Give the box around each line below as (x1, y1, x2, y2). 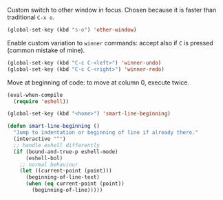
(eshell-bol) (25, 155, 63, 162)
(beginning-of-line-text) (25, 174, 100, 181)
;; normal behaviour (19, 161, 78, 168)
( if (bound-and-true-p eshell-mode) (13, 148, 118, 155)
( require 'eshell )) (13, 98, 70, 105)
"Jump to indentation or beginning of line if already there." (13, 129, 198, 136)
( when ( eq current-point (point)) (25, 180, 125, 188)
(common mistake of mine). (7, 46, 85, 54)
